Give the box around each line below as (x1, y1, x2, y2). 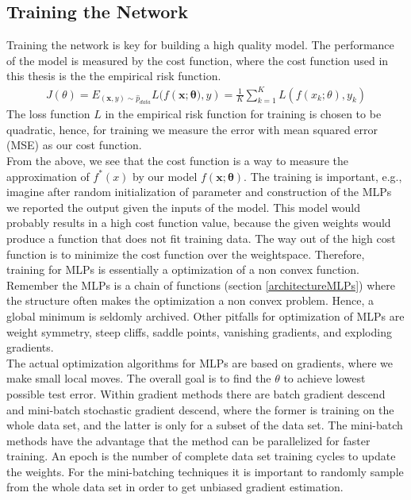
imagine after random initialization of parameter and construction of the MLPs (6, 183, 392, 200)
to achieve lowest (283, 370, 366, 387)
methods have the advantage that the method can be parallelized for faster (6, 432, 371, 448)
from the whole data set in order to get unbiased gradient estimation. (6, 479, 344, 495)
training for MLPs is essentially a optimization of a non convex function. (6, 261, 359, 278)
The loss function (6, 106, 90, 122)
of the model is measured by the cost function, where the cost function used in (6, 52, 389, 68)
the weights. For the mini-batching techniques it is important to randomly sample (6, 463, 404, 479)
